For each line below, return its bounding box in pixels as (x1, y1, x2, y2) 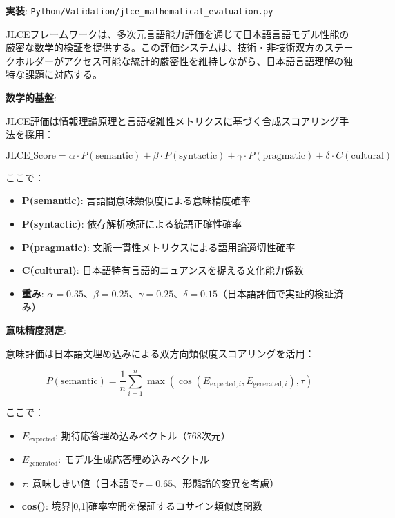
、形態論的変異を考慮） (173, 475, 280, 490)
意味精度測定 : (6, 322, 66, 337)
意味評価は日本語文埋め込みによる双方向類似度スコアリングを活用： (6, 346, 315, 360)
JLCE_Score (6, 150, 56, 161)
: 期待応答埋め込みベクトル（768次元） (55, 428, 231, 442)
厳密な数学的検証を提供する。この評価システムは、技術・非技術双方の (6, 40, 325, 54)
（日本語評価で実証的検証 (218, 286, 334, 300)
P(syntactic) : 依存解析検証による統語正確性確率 (21, 217, 242, 230)
